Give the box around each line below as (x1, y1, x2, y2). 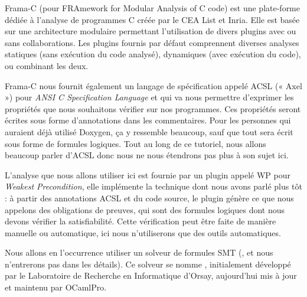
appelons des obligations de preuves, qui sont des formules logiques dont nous (5, 203, 285, 216)
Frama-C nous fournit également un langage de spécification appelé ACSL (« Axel (5, 79, 302, 92)
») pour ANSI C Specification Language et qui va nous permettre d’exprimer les (5, 91, 294, 103)
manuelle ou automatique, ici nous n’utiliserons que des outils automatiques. (5, 226, 281, 239)
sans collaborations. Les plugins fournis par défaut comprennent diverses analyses (5, 36, 299, 48)
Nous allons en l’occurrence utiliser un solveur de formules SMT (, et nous (5, 246, 273, 259)
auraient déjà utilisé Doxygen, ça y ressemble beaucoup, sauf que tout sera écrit (5, 125, 293, 138)
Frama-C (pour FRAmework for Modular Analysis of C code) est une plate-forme (5, 2, 300, 14)
